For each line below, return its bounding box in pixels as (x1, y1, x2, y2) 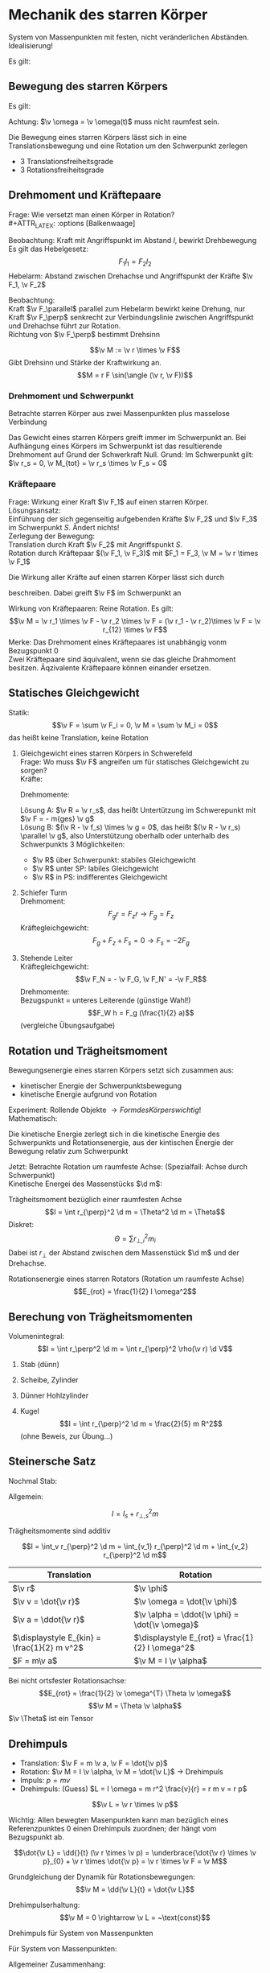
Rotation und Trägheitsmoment (8, 1044, 168, 1057)
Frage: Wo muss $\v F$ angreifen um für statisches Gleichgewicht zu (19, 756, 249, 766)
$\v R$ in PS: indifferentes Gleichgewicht (31, 871, 168, 882)
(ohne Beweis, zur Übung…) (19, 1431, 113, 1441)
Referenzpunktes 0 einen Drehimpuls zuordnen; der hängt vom (8, 1824, 217, 1834)
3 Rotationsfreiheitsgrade (19, 165, 104, 175)
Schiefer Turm (19, 888, 67, 897)
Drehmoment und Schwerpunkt (8, 390, 134, 402)
